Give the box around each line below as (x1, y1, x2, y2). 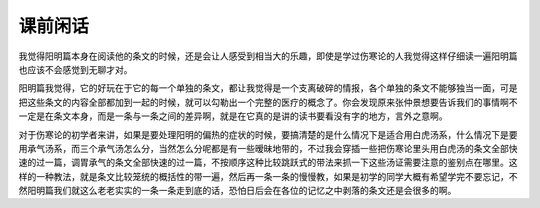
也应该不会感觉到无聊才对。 (18, 63, 133, 75)
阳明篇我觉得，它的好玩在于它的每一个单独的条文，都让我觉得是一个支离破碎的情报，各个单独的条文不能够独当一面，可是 (18, 82, 518, 94)
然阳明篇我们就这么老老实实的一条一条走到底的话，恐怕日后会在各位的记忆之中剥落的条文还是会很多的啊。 (18, 185, 457, 197)
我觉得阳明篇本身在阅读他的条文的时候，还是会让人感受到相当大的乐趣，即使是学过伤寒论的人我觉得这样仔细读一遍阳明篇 (18, 50, 518, 62)
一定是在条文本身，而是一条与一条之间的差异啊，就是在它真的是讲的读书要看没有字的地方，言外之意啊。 (18, 110, 448, 122)
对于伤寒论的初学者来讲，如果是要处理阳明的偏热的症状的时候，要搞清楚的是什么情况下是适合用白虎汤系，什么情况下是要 (18, 128, 518, 140)
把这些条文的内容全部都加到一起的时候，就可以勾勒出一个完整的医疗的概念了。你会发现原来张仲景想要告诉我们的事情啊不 (18, 96, 518, 108)
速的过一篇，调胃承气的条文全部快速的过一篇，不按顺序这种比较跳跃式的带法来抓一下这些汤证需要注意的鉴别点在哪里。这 (18, 156, 518, 169)
